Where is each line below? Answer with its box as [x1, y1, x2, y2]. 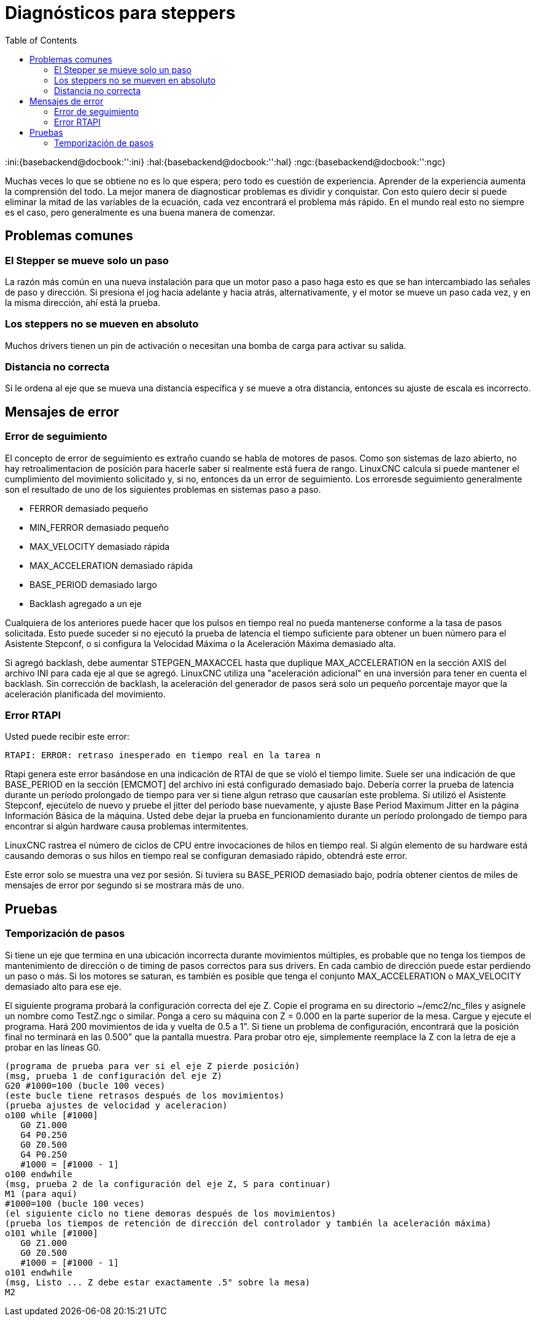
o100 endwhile [5, 1169, 72, 1179]
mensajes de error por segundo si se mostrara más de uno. [5, 880, 244, 891]
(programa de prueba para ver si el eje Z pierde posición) [5, 1060, 300, 1071]
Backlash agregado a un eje [29, 598, 142, 609]
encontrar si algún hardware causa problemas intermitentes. [5, 821, 249, 832]
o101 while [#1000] [5, 1228, 98, 1238]
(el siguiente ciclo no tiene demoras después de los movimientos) [5, 1208, 336, 1218]
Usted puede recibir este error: [5, 731, 130, 742]
